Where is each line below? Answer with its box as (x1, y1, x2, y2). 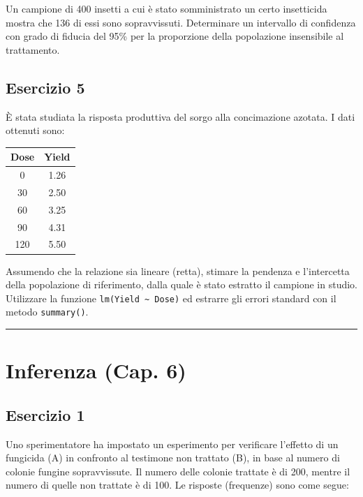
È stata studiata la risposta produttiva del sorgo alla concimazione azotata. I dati (6, 109, 355, 124)
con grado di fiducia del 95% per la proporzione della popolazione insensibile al (6, 29, 344, 43)
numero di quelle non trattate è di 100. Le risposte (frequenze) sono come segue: (6, 477, 349, 492)
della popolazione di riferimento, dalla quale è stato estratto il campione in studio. (6, 277, 357, 292)
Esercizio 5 (6, 76, 85, 98)
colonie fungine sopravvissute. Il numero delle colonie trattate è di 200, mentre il (6, 463, 350, 478)
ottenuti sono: (6, 123, 65, 138)
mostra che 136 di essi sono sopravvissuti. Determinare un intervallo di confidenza (6, 15, 356, 29)
